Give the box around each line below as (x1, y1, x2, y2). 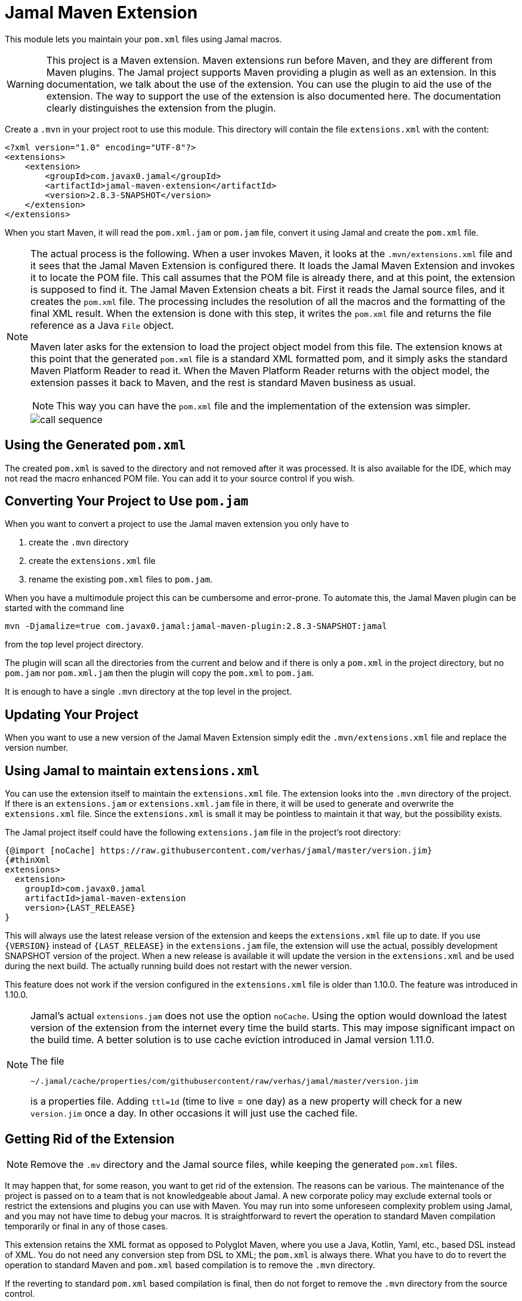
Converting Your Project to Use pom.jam (5, 494, 249, 509)
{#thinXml (5, 855, 50, 865)
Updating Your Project (5, 707, 139, 722)
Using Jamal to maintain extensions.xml (5, 763, 260, 778)
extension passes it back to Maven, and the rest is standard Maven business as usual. (30, 376, 416, 389)
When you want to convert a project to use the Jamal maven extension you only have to (5, 519, 349, 529)
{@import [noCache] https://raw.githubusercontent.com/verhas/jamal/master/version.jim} (5, 846, 433, 856)
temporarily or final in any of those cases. (5, 1220, 168, 1231)
